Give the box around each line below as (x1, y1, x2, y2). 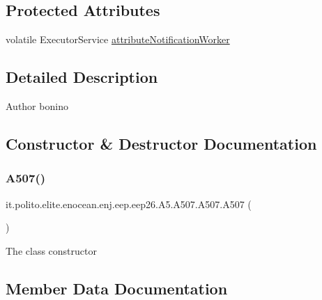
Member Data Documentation (6, 277, 228, 299)
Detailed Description (6, 66, 158, 88)
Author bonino (6, 99, 68, 113)
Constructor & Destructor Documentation (6, 132, 317, 154)
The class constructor (6, 243, 97, 258)
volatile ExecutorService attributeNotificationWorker (6, 32, 230, 47)
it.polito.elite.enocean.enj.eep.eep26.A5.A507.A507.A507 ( (6, 196, 252, 211)
